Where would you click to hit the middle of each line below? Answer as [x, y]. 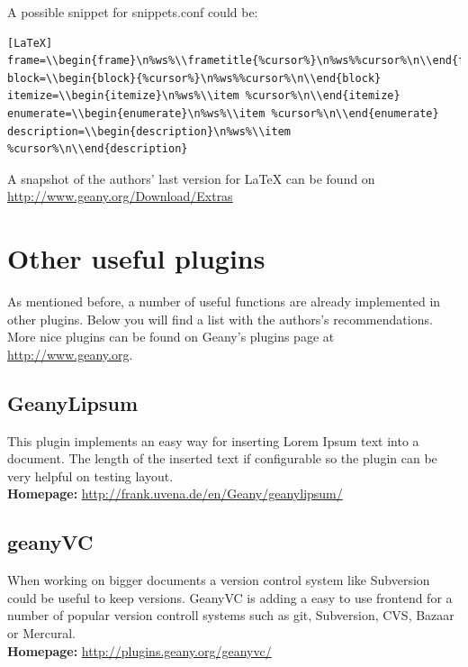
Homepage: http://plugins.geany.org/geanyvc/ [139, 650]
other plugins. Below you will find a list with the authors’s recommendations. [220, 319]
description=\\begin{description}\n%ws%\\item [149, 131]
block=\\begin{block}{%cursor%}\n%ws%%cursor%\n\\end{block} [194, 78]
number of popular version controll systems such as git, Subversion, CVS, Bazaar [231, 615]
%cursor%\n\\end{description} [98, 149]
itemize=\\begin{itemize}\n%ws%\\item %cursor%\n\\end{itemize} [204, 96]
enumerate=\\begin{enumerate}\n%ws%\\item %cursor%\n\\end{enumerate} [223, 113]
